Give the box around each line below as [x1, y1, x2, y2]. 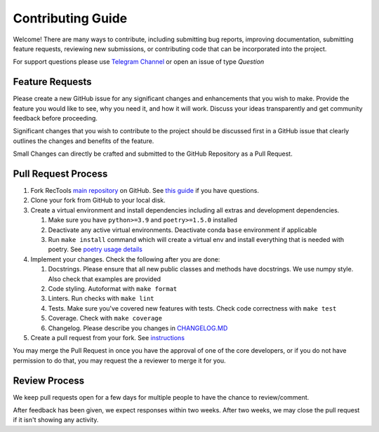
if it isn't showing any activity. [13, 416, 99, 424]
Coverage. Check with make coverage [48, 314, 163, 323]
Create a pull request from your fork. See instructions [30, 333, 185, 342]
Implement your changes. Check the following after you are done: [30, 255, 220, 263]
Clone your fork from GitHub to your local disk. [30, 196, 166, 205]
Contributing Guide [13, 11, 128, 26]
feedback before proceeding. [13, 114, 98, 123]
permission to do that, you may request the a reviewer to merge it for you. [13, 356, 226, 365]
